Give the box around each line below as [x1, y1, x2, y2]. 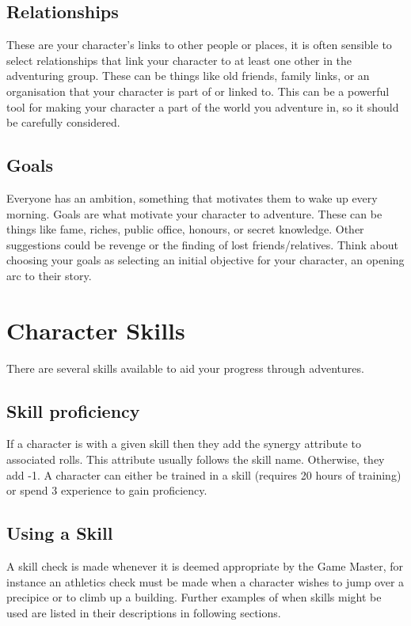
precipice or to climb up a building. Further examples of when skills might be [6, 589, 382, 605]
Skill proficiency [6, 398, 140, 423]
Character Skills [6, 313, 185, 346]
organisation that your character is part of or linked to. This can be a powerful [6, 82, 390, 99]
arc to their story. [6, 267, 92, 283]
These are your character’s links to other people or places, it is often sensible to [6, 36, 392, 53]
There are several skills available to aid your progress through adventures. [6, 359, 364, 376]
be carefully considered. [6, 114, 120, 131]
